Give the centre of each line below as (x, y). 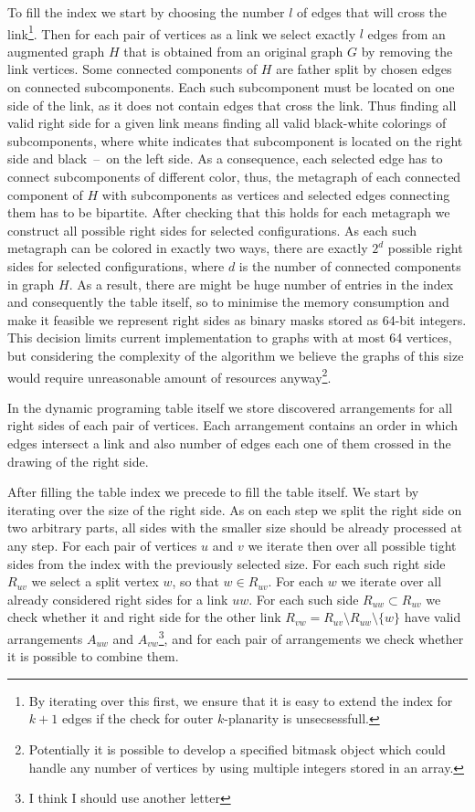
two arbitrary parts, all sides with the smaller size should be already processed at (235, 527)
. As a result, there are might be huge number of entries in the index (261, 284)
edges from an (406, 33)
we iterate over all (391, 581)
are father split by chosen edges (364, 69)
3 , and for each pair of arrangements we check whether (311, 637)
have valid (433, 617)
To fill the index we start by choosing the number (146, 12)
